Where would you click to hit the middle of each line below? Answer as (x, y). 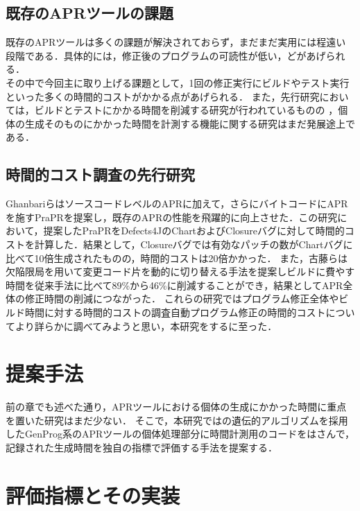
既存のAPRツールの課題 (89, 13)
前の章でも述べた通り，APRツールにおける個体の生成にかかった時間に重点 (176, 407)
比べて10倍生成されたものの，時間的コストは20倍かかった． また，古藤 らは (177, 258)
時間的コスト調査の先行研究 (100, 174)
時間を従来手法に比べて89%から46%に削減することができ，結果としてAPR (174, 285)
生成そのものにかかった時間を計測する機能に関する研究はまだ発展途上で (190, 123)
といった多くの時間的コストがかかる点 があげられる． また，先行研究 (163, 96)
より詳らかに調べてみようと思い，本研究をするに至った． (146, 326)
